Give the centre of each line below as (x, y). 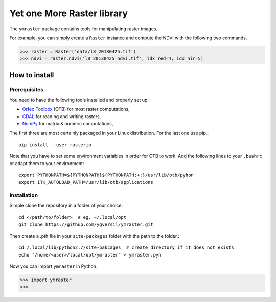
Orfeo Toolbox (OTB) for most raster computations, (76, 109)
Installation (24, 195)
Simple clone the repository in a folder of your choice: (66, 205)
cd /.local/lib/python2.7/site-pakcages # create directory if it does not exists (126, 248)
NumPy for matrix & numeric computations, (68, 124)
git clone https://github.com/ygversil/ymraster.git (86, 224)
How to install (32, 75)
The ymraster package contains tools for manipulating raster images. (84, 29)
